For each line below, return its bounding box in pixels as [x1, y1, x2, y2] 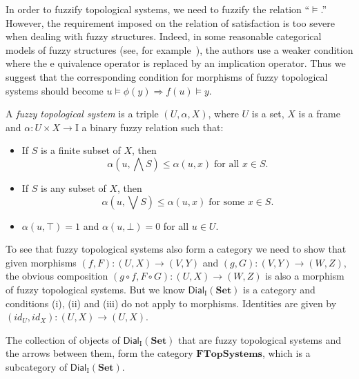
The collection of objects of [6, 332, 120, 347]
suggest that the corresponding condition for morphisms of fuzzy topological [6, 69, 328, 84]
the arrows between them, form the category [6, 346, 193, 360]
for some [208, 197, 245, 207]
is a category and [243, 282, 316, 296]
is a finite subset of [41, 143, 121, 157]
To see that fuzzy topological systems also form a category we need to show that [6, 242, 347, 256]
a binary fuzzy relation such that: [81, 119, 224, 134]
